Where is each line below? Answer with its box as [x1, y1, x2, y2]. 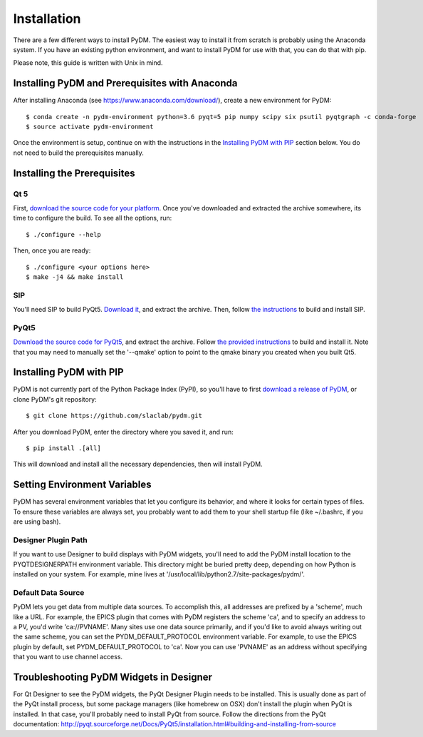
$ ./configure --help [26, 230, 101, 238]
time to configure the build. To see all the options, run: [13, 214, 172, 223]
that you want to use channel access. [13, 653, 123, 661]
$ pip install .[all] [26, 444, 101, 452]
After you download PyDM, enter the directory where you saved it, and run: [13, 427, 234, 436]
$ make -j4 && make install [26, 273, 124, 281]
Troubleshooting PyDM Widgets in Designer [13, 671, 213, 683]
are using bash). [13, 517, 61, 526]
